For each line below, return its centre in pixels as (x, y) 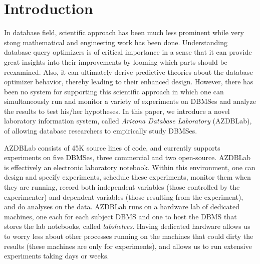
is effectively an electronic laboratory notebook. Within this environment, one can (130, 167)
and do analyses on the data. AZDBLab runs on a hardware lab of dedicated (122, 207)
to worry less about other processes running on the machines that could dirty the (129, 236)
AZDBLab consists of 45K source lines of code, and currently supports (112, 147)
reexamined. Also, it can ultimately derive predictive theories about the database (128, 72)
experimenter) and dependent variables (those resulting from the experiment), (124, 196)
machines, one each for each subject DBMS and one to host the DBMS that (120, 216)
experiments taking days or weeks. (57, 256)
